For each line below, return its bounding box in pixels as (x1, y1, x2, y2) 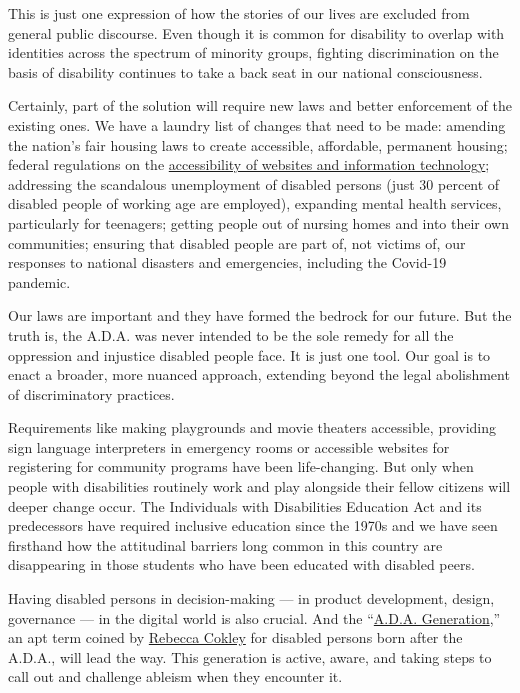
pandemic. (8, 271, 71, 292)
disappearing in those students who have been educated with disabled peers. (8, 554, 475, 575)
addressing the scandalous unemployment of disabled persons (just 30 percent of (8, 173, 500, 194)
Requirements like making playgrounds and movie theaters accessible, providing (8, 417, 497, 438)
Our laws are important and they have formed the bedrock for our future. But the (8, 305, 512, 326)
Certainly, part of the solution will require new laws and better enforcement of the (8, 95, 513, 116)
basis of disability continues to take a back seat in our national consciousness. (8, 61, 483, 82)
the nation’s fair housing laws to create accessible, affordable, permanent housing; (8, 134, 508, 155)
